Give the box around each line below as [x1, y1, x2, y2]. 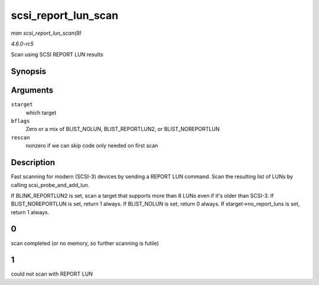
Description [11, 158, 56, 168]
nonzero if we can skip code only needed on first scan [25, 142, 158, 149]
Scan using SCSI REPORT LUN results [11, 51, 103, 58]
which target [25, 109, 57, 116]
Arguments [11, 86, 54, 96]
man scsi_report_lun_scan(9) [11, 30, 82, 37]
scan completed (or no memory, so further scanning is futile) [11, 240, 159, 247]
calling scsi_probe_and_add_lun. [11, 181, 90, 188]
